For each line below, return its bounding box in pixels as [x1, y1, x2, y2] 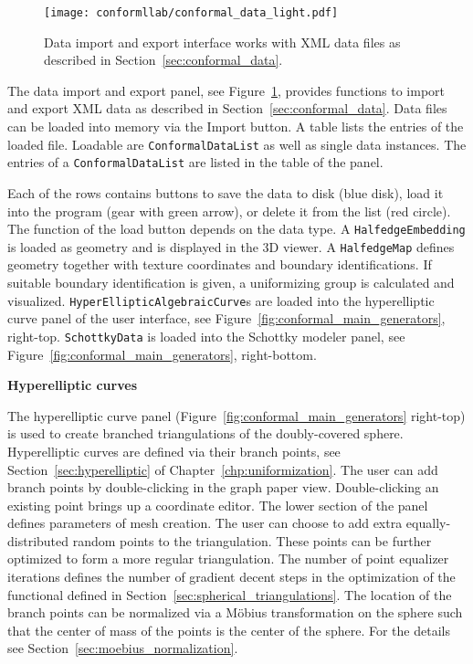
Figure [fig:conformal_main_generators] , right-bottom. [7, 344, 317, 364]
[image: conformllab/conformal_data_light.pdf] [44, 6, 339, 19]
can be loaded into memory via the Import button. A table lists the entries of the [7, 117, 464, 136]
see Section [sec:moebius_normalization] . [7, 638, 238, 658]
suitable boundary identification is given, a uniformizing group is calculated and [7, 273, 455, 292]
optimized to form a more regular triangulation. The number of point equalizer [7, 549, 449, 568]
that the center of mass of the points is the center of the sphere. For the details [7, 620, 450, 639]
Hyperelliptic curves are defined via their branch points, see [7, 441, 341, 460]
